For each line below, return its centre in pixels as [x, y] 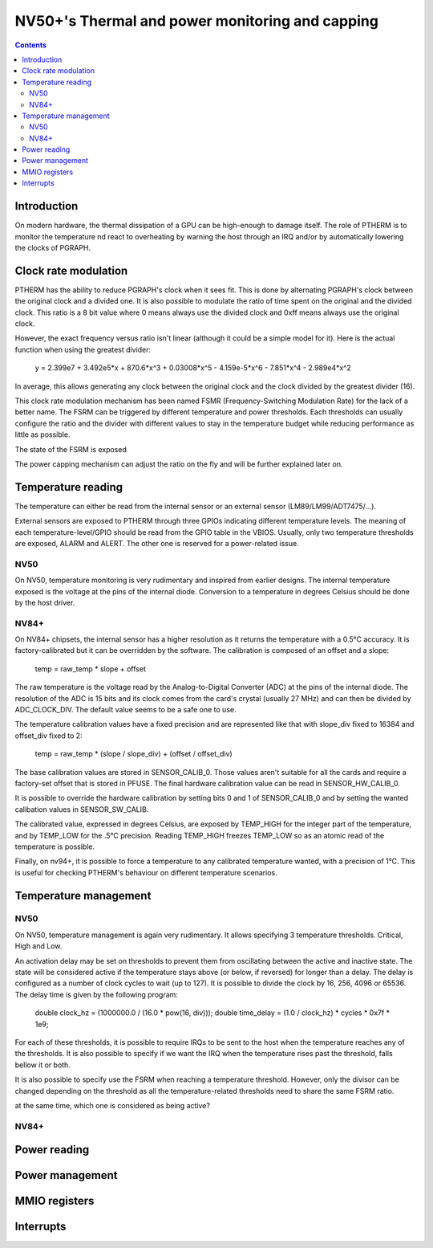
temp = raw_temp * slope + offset [90, 669]
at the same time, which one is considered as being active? [112, 1105]
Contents [31, 45]
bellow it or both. [43, 1065]
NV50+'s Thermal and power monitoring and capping [196, 21]
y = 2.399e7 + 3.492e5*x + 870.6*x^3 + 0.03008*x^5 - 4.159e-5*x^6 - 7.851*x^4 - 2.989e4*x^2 [193, 368]
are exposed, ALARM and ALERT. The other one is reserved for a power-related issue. [157, 543]
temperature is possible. [55, 846]
